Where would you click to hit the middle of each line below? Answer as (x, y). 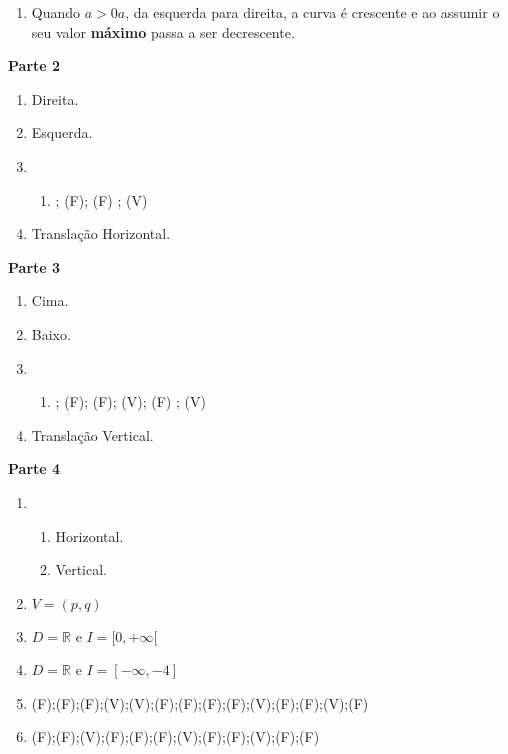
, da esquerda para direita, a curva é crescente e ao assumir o (312, 12)
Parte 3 (34, 266)
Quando (56, 12)
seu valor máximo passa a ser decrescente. (163, 31)
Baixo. (51, 333)
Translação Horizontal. (101, 233)
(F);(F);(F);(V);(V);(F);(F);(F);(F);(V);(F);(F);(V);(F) (200, 702)
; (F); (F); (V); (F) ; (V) (130, 401)
